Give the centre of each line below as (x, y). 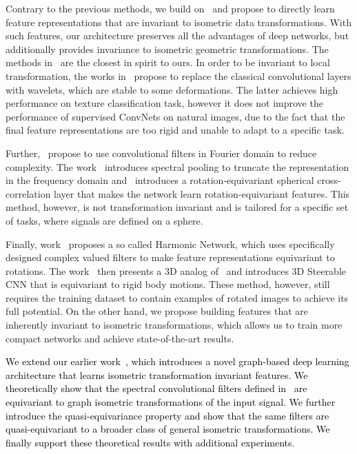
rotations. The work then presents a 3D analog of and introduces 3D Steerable (176, 270)
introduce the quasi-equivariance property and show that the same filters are (167, 415)
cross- (329, 180)
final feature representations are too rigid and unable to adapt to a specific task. (175, 130)
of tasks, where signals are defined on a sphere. (104, 220)
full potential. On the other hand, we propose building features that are (157, 311)
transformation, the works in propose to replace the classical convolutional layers (178, 75)
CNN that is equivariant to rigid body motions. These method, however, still (168, 284)
